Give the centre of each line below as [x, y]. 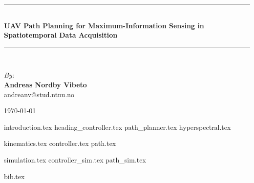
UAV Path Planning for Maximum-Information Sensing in [104, 25]
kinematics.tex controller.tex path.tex [60, 143]
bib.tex [14, 176]
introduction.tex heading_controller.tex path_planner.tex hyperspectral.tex [117, 127]
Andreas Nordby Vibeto [45, 84]
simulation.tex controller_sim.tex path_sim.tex [75, 159]
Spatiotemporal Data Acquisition [61, 35]
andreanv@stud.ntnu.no [39, 94]
